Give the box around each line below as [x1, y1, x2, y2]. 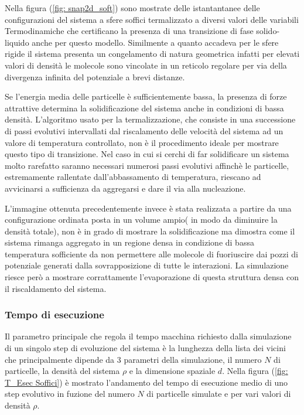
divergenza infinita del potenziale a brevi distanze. [5, 70, 185, 83]
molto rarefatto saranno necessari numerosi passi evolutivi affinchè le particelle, [5, 159, 289, 171]
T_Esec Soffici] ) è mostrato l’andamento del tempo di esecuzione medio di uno [5, 376, 288, 388]
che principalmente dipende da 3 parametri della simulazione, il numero [5, 353, 262, 365]
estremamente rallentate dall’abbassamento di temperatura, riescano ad [5, 171, 261, 183]
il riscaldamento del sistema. [5, 282, 107, 294]
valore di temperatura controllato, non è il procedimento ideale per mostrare [5, 136, 279, 148]
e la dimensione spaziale [129, 365, 216, 377]
